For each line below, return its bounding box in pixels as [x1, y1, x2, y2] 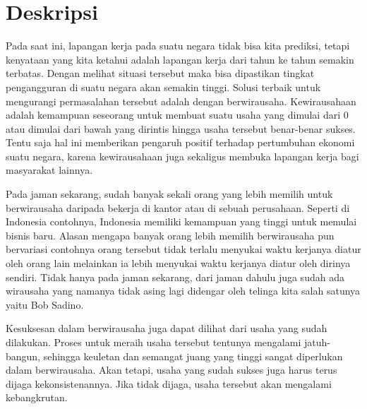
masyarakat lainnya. [6, 162, 93, 177]
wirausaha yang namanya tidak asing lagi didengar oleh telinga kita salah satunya [6, 283, 361, 298]
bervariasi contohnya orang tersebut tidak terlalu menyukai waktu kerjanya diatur [6, 242, 361, 256]
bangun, [6, 348, 41, 363]
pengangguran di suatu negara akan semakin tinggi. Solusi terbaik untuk [6, 79, 321, 94]
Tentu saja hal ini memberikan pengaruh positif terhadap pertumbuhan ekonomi [6, 135, 355, 150]
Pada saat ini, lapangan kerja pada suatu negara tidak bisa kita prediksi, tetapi [6, 38, 350, 53]
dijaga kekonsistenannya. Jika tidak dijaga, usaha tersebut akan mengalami [6, 376, 332, 391]
